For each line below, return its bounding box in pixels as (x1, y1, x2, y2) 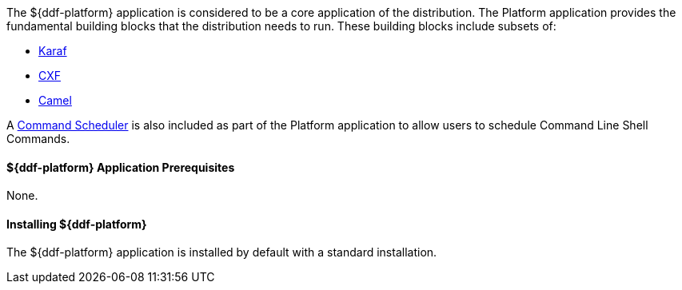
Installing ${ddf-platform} (6, 217, 147, 231)
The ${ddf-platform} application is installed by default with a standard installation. (6, 245, 437, 260)
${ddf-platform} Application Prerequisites (6, 160, 235, 174)
